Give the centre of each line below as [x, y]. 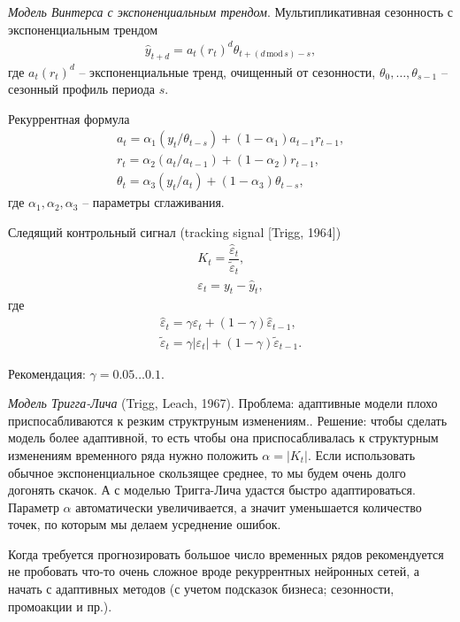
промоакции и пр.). [60, 606]
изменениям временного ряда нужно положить [133, 454]
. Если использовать [361, 454]
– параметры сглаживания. [153, 202]
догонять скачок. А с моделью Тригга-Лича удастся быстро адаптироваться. [212, 490]
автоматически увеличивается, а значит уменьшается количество [249, 507]
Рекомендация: [47, 373]
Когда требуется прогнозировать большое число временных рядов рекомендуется [226, 553]
